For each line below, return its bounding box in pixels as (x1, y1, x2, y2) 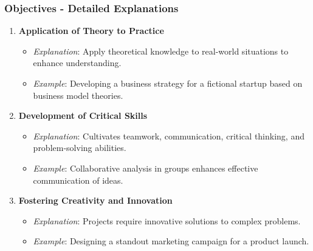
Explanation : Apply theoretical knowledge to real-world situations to (33, 44, 289, 57)
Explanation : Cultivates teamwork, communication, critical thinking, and (33, 129, 304, 142)
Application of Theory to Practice (18, 24, 164, 37)
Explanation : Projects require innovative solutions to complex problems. (33, 214, 301, 227)
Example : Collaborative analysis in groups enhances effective (33, 161, 258, 174)
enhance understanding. (33, 56, 122, 69)
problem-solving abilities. (33, 141, 126, 154)
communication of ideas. (33, 173, 123, 186)
